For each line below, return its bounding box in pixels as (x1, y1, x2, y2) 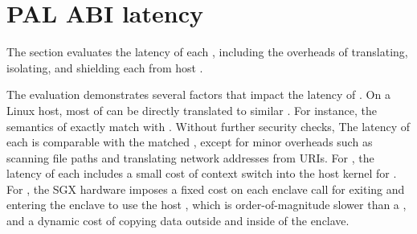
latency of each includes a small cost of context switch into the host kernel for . (6, 165, 397, 182)
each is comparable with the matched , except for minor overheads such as (6, 133, 373, 150)
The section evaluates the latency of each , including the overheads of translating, (6, 43, 408, 60)
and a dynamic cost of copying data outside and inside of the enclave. (6, 212, 350, 229)
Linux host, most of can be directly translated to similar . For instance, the (6, 101, 377, 118)
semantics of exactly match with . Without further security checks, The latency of (6, 117, 411, 134)
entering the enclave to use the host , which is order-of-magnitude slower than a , (6, 196, 407, 213)
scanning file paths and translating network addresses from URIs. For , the (6, 149, 374, 166)
